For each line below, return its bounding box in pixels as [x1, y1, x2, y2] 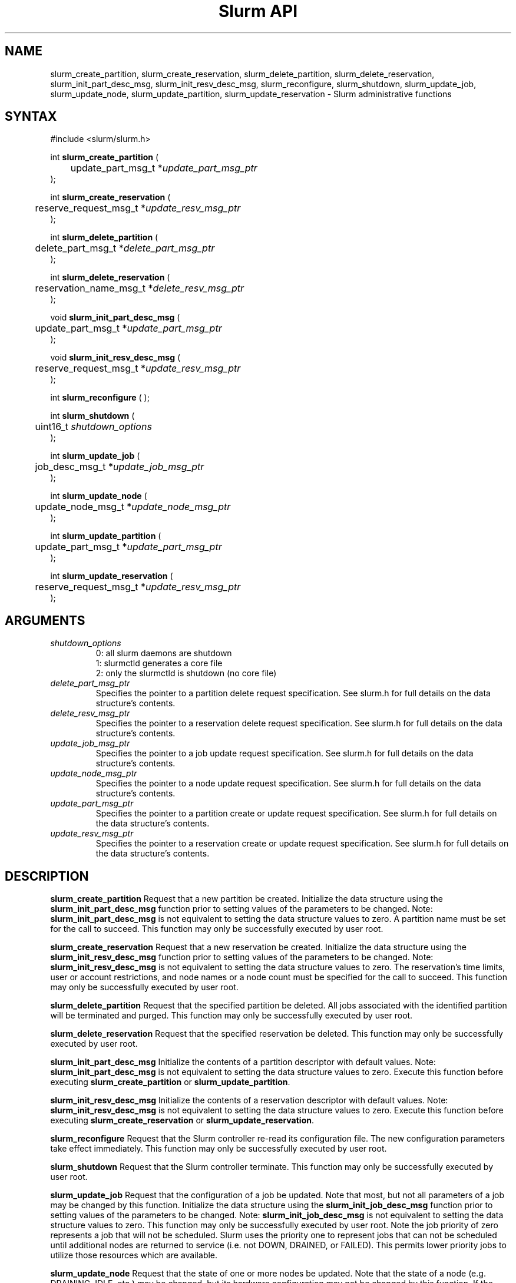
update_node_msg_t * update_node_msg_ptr [35, 501, 231, 513]
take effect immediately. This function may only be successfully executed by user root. [50, 1143, 387, 1154]
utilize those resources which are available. [50, 1250, 218, 1261]
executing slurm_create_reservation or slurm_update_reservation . [50, 1115, 315, 1126]
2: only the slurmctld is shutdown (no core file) [95, 668, 277, 679]
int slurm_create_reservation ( [50, 192, 171, 203]
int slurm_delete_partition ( [50, 232, 158, 243]
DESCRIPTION [5, 868, 89, 884]
